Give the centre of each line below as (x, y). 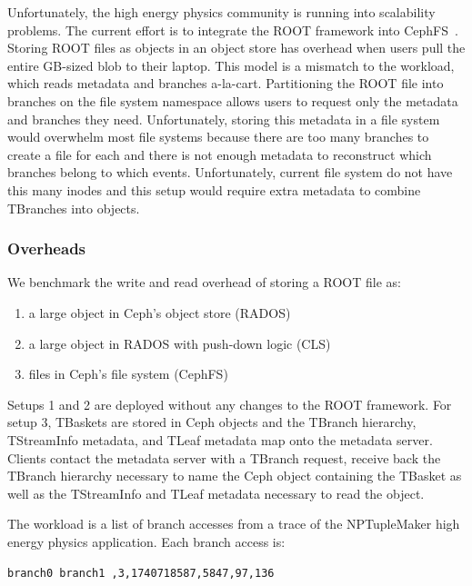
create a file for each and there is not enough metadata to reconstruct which (220, 154)
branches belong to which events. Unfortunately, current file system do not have (230, 172)
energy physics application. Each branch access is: (146, 541)
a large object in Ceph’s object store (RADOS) (160, 312)
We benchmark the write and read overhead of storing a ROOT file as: (204, 282)
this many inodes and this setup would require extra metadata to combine (214, 189)
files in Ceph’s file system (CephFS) (128, 374)
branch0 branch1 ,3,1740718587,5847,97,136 (141, 574)
